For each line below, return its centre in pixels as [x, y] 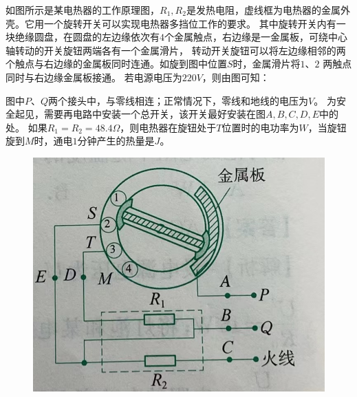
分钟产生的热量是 [116, 141]
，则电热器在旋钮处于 [168, 127]
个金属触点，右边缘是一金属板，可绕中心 [256, 37]
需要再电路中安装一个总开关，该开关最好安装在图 [154, 114]
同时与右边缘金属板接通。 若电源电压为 [94, 77]
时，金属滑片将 [267, 64]
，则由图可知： [236, 77]
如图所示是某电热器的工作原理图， [83, 10]
